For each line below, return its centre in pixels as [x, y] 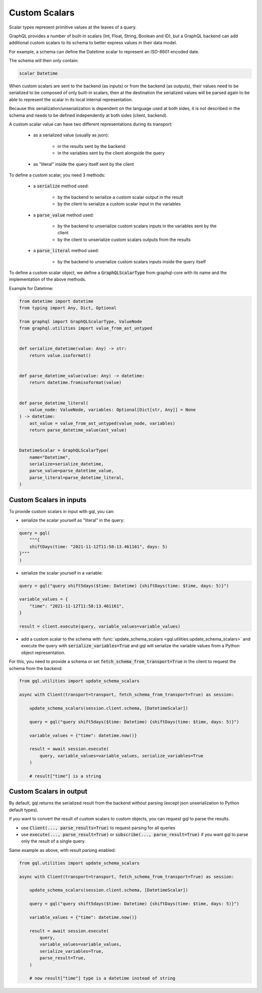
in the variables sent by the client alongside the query [111, 153]
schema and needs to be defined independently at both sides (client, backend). [88, 115]
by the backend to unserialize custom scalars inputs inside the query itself [132, 261]
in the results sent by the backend [91, 146]
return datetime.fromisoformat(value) [75, 383]
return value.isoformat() [60, 355]
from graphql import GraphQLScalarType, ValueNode [81, 321]
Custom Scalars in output [48, 792]
